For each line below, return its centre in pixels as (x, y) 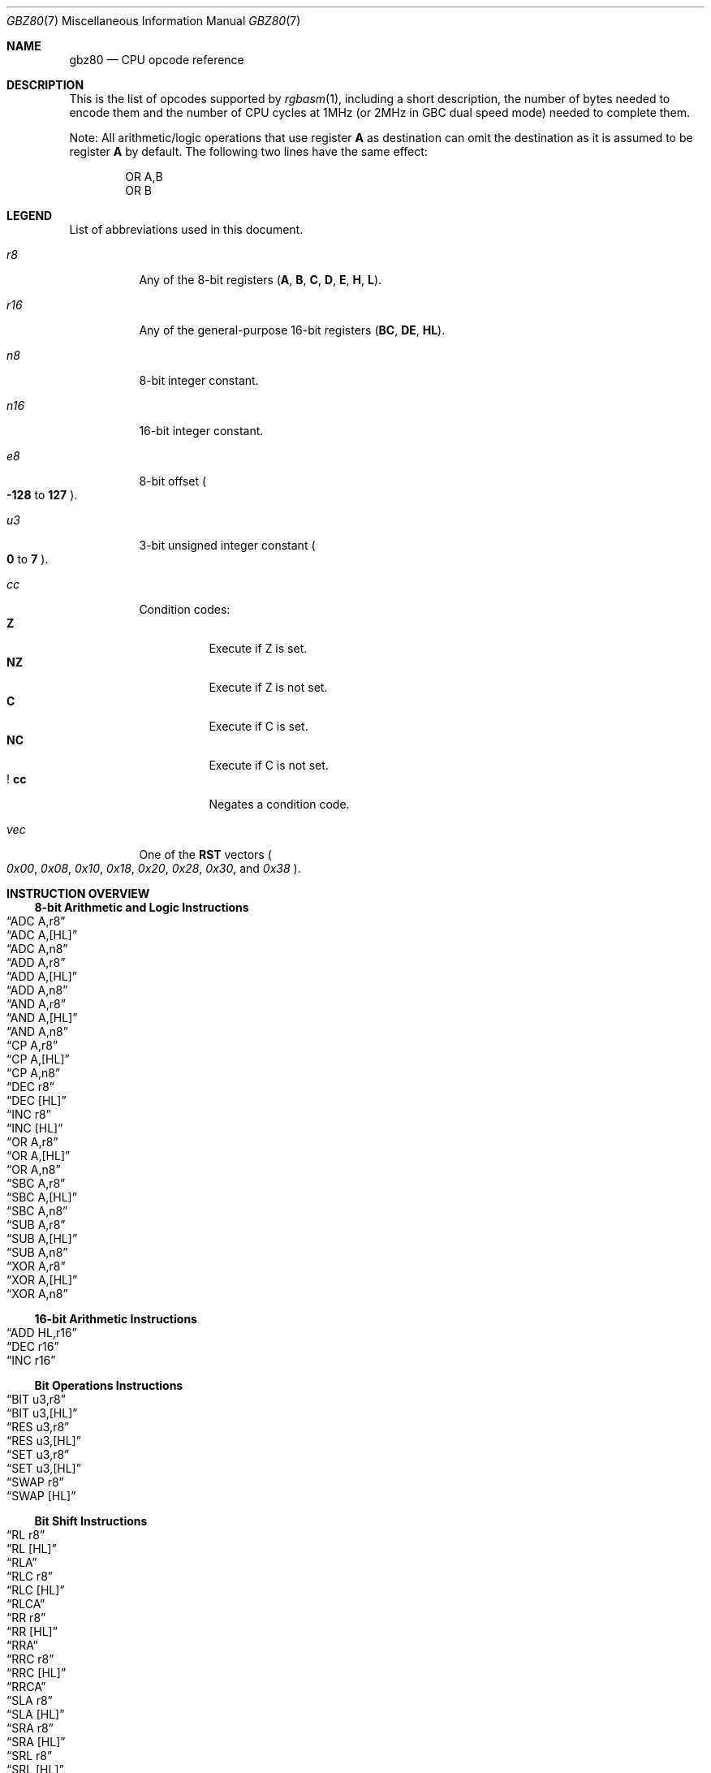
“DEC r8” (30, 1087)
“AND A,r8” (36, 1004)
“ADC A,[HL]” (42, 935)
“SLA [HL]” (36, 1714)
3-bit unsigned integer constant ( (227, 545)
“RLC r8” (30, 1576)
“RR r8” (26, 1618)
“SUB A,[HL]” (42, 1238)
